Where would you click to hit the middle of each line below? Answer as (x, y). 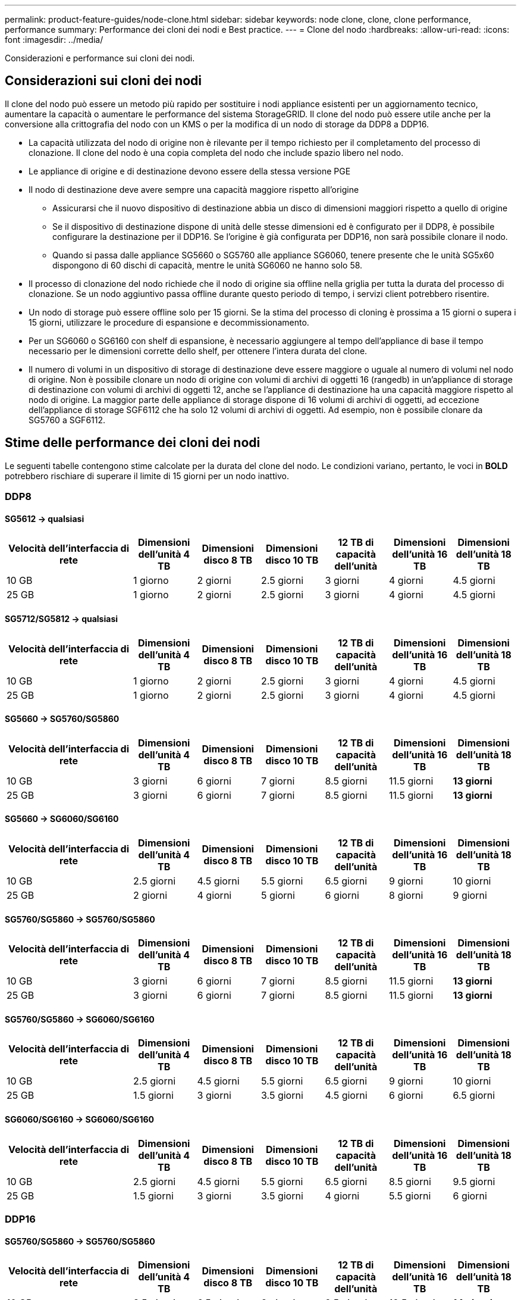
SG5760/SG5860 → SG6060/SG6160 (80, 1019)
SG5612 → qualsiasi (45, 518)
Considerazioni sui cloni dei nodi (103, 81)
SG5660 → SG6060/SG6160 (62, 819)
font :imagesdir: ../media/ (54, 40)
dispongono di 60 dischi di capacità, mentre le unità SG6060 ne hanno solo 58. (208, 265)
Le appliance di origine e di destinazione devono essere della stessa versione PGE (190, 171)
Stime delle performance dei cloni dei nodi (133, 443)
